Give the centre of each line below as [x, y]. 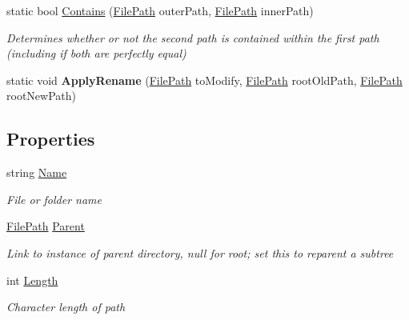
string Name [37, 172]
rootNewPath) [41, 96]
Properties [51, 139]
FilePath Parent [46, 226]
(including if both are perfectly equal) [96, 53]
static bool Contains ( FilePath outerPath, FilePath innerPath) [160, 10]
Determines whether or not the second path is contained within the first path [193, 37]
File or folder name [54, 199]
